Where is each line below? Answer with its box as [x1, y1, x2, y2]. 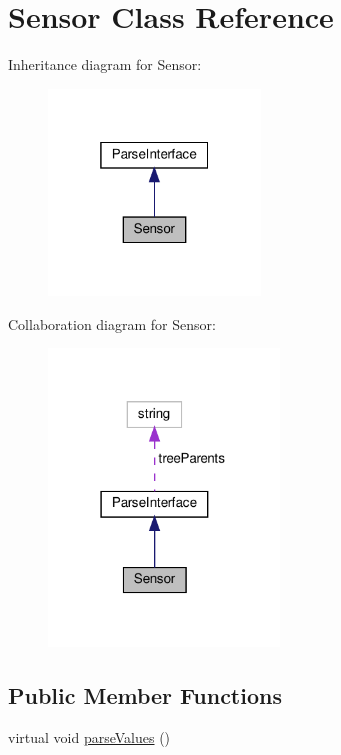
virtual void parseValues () [8, 726, 171, 747]
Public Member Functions [8, 679, 282, 710]
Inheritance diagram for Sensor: [8, 54, 202, 75]
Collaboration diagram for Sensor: [8, 313, 216, 334]
